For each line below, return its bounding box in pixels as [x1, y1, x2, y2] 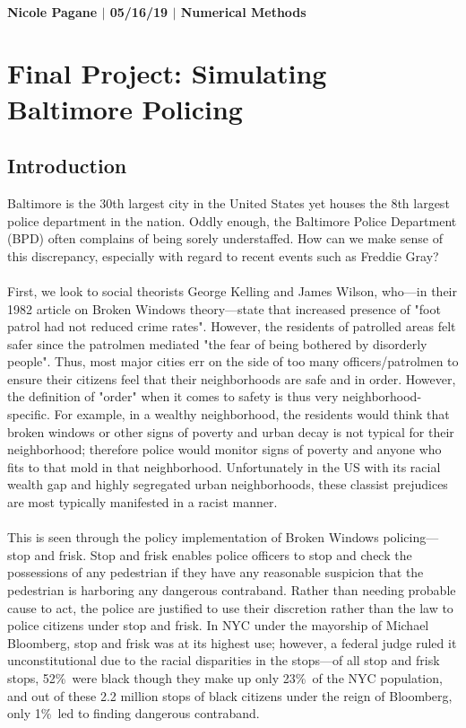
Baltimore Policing [7, 90, 243, 127]
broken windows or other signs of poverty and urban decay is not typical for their [7, 422, 454, 441]
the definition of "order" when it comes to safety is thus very [7, 387, 339, 406]
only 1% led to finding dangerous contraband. [7, 704, 260, 723]
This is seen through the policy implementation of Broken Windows [7, 528, 379, 547]
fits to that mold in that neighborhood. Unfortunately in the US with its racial [7, 457, 441, 476]
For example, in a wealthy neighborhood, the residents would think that [54, 405, 450, 424]
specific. [7, 405, 50, 424]
